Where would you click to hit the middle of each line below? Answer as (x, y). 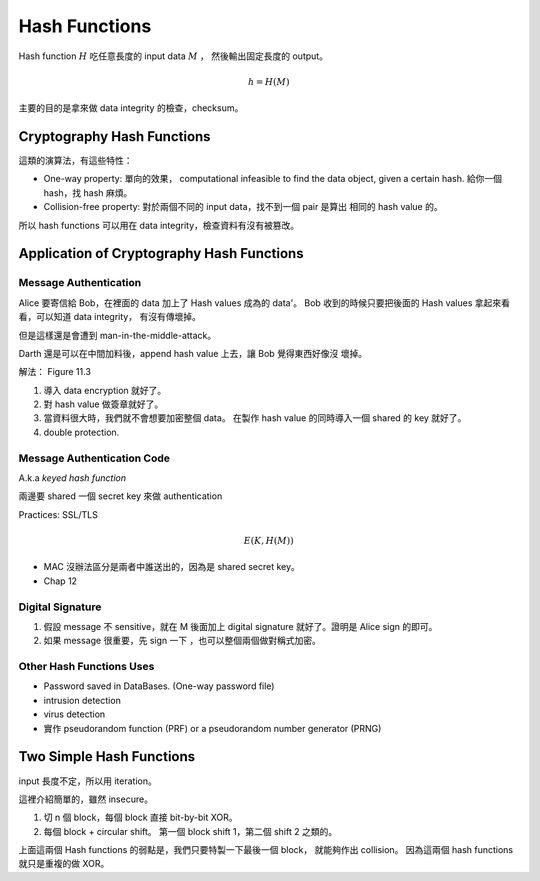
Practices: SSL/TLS (58, 514)
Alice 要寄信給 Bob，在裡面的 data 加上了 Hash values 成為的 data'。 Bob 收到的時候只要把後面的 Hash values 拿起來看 (264, 302)
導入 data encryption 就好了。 (105, 390)
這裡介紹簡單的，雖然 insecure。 (86, 799)
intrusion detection (82, 700)
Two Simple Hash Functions (107, 756)
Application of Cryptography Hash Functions (161, 253)
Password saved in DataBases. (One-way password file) (159, 686)
